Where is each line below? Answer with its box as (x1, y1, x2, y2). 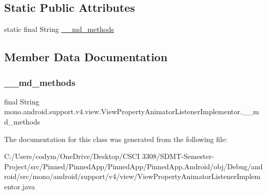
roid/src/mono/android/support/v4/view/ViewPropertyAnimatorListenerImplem (4, 171, 261, 182)
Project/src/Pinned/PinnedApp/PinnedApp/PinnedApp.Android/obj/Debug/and (4, 161, 263, 171)
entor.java (4, 181, 35, 191)
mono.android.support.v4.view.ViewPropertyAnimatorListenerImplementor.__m (4, 106, 259, 117)
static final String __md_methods (4, 24, 115, 34)
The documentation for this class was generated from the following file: (4, 133, 227, 144)
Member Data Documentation (4, 49, 168, 65)
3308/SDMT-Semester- (142, 151, 214, 162)
